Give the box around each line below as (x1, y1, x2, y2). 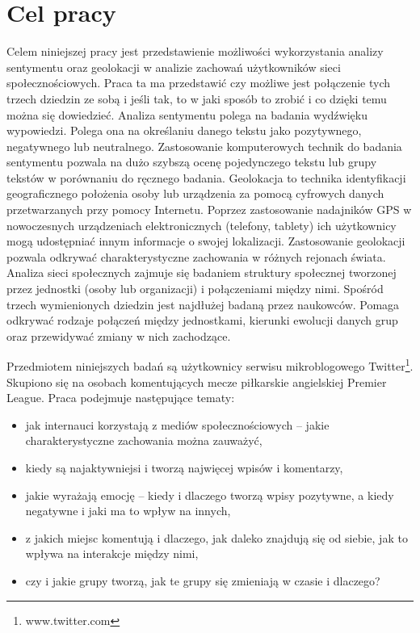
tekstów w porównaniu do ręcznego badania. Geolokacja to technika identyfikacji (6, 169, 406, 186)
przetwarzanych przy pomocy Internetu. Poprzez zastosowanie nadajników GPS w (6, 201, 412, 218)
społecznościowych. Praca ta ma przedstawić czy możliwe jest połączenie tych (6, 74, 390, 91)
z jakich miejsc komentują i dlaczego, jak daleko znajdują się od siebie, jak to (25, 529, 408, 546)
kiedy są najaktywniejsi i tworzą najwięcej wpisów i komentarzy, (25, 459, 343, 476)
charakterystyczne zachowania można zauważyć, (25, 432, 262, 449)
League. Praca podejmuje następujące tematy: (6, 389, 235, 406)
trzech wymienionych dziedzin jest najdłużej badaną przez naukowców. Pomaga (6, 296, 400, 312)
